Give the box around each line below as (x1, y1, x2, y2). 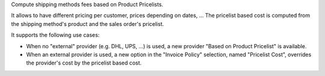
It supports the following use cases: (11, 31, 100, 39)
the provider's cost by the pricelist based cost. (26, 59, 142, 66)
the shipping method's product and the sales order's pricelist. (11, 20, 164, 27)
